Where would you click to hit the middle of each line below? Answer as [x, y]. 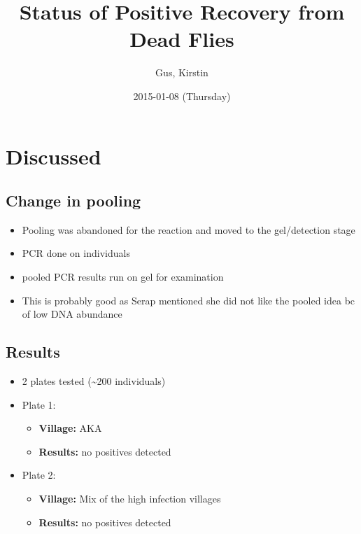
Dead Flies [182, 39]
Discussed [54, 156]
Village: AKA [70, 428]
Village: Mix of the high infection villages [130, 499]
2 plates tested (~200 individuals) [94, 381]
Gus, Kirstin [182, 72]
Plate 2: [39, 475]
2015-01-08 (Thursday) [182, 96]
